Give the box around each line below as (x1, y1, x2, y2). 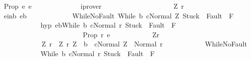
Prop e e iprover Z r (3, 1, 184, 11)
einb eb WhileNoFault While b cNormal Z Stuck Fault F (3, 10, 234, 20)
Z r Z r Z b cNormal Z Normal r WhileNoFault (41, 39, 247, 49)
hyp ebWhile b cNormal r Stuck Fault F (40, 20, 176, 30)
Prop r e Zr (82, 29, 159, 39)
